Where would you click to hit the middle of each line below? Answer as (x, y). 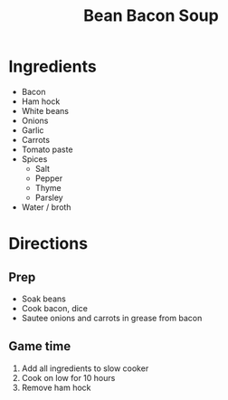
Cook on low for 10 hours (68, 377)
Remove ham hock (56, 387)
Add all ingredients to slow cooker (85, 368)
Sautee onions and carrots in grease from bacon (112, 318)
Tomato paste (47, 149)
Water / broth (46, 207)
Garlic (33, 130)
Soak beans (44, 299)
